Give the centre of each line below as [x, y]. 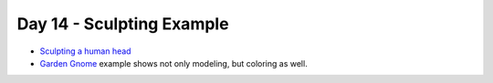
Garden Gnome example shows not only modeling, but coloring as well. [173, 63]
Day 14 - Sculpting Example [123, 24]
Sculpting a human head [85, 51]
